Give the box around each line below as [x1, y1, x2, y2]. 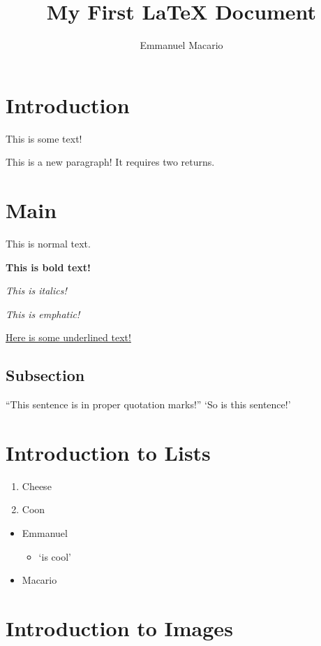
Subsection [6, 364, 85, 386]
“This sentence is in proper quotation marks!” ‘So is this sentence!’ [6, 397, 291, 412]
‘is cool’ [38, 549, 71, 564]
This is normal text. [6, 236, 91, 250]
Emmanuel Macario [140, 38, 223, 52]
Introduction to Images [6, 614, 233, 643]
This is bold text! [6, 259, 91, 274]
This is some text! [6, 131, 82, 145]
